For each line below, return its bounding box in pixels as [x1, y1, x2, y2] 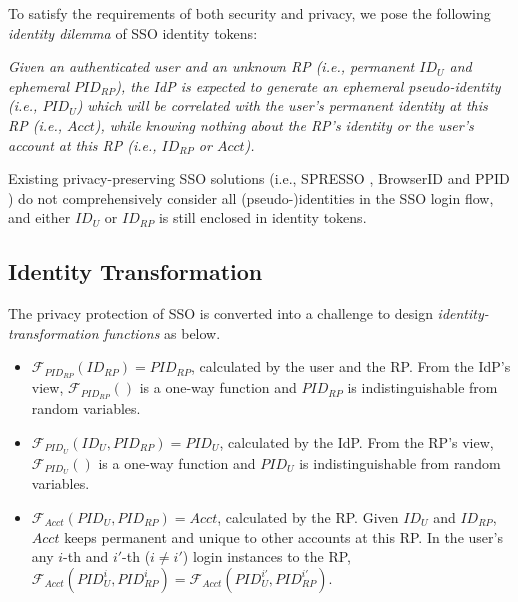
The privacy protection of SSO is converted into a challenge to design [8, 303, 433, 324]
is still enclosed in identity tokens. [158, 207, 367, 228]
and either [8, 207, 71, 228]
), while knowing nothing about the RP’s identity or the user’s [94, 114, 474, 135]
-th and [63, 546, 109, 567]
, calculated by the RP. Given [217, 506, 399, 527]
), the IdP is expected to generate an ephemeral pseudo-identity [115, 75, 501, 96]
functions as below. [103, 322, 221, 343]
